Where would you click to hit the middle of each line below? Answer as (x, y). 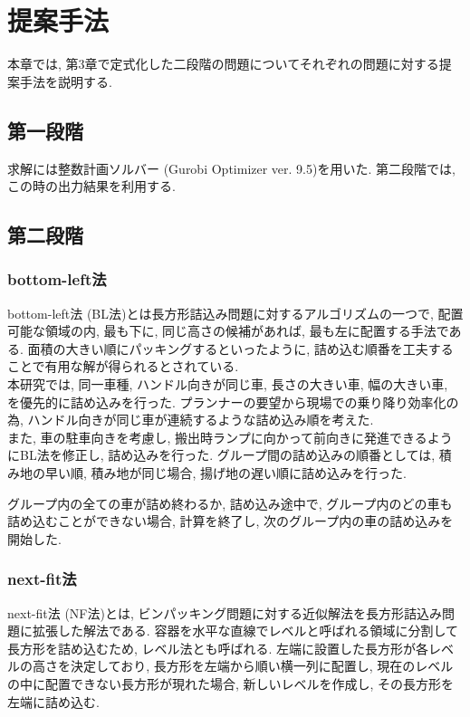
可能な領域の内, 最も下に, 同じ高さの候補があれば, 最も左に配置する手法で (228, 331)
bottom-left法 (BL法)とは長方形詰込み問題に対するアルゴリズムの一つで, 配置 (235, 313)
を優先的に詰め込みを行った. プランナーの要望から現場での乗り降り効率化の (233, 402)
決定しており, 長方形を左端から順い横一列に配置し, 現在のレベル (262, 666)
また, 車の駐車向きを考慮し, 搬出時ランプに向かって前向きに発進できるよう (230, 437)
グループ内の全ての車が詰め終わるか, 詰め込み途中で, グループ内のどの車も (230, 503)
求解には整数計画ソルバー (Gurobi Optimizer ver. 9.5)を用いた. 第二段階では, (231, 168)
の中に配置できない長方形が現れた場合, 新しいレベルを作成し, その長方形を (231, 684)
